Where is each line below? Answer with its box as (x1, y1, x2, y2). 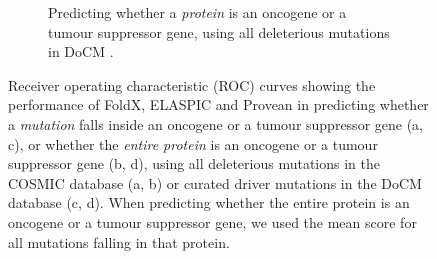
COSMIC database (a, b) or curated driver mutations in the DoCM (8, 172, 422, 193)
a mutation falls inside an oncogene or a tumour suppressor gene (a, (8, 113, 424, 134)
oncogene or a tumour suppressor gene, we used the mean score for (8, 211, 417, 232)
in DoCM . (48, 41, 114, 62)
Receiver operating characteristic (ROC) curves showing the (8, 74, 376, 95)
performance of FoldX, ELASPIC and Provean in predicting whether (8, 94, 429, 115)
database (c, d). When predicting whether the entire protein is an (8, 192, 410, 213)
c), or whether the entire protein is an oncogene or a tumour (8, 133, 378, 154)
